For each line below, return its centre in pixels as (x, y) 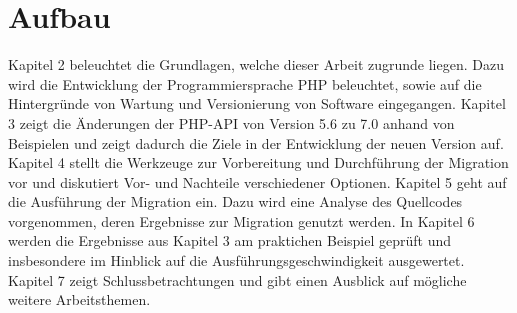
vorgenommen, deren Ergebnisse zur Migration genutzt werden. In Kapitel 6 (241, 220)
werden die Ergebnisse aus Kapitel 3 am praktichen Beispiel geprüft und (230, 240)
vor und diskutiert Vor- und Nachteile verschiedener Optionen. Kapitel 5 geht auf (257, 181)
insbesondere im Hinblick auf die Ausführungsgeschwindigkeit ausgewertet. (236, 260)
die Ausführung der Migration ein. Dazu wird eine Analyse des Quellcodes (235, 201)
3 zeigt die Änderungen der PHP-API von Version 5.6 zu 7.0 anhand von (231, 122)
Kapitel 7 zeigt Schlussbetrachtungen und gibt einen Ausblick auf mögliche (237, 279)
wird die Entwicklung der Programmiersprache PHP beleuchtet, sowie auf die (245, 83)
